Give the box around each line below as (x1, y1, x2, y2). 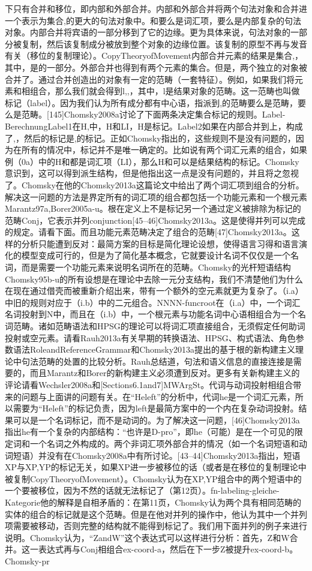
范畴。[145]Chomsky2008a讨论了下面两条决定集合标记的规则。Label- (21, 108, 286, 121)
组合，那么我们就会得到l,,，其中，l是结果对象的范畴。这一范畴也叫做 (29, 85, 300, 97)
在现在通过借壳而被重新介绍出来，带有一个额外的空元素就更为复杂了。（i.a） (5, 284, 304, 297)
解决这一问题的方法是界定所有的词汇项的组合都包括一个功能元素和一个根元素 (5, 190, 307, 203)
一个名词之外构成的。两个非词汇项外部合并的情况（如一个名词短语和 (29, 437, 299, 449)
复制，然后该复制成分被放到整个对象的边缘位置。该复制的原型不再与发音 (21, 37, 307, 50)
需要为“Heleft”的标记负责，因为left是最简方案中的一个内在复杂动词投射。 (13, 402, 299, 414)
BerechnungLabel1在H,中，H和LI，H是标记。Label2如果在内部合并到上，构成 (5, 119, 303, 132)
